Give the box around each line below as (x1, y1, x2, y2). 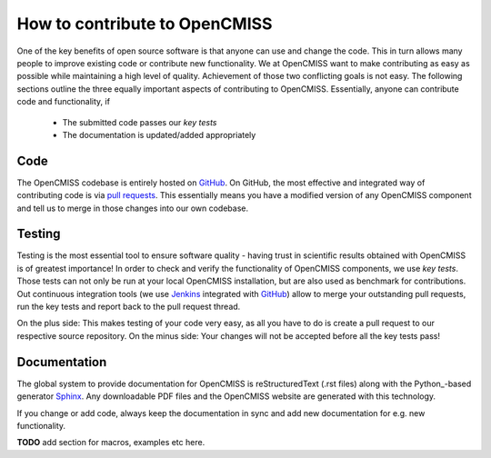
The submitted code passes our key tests (62, 116, 217, 127)
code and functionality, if (16, 96, 111, 107)
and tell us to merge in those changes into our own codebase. (16, 203, 249, 214)
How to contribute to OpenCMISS (16, 14, 273, 34)
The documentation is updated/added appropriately (62, 129, 256, 140)
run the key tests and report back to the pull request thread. (16, 301, 241, 313)
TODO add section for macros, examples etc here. (16, 437, 205, 448)
